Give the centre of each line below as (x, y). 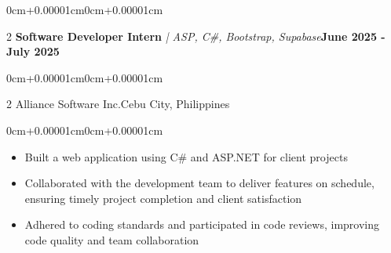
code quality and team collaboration (112, 239)
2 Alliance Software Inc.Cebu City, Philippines (118, 104)
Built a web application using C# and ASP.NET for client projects (186, 156)
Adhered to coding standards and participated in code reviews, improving (202, 224)
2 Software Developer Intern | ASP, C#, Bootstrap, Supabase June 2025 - (196, 36)
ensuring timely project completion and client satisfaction (163, 198)
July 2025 (33, 51)
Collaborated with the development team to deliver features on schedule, (199, 183)
